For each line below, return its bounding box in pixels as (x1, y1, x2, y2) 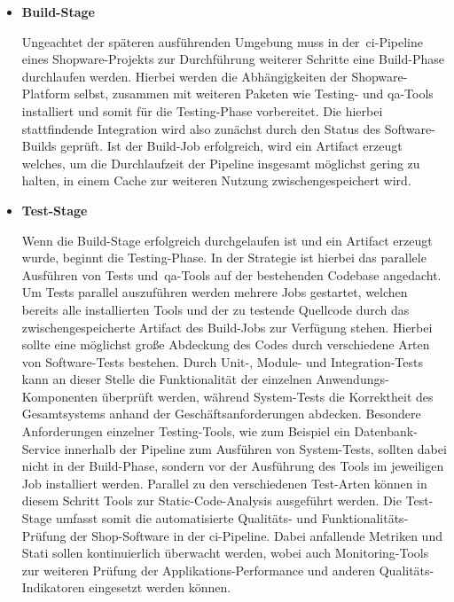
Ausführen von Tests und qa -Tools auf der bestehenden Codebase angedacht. (21, 265, 442, 284)
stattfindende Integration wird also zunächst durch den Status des (21, 119, 380, 137)
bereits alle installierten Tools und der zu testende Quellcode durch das (21, 300, 410, 318)
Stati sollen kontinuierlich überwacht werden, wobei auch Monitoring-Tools (21, 543, 429, 562)
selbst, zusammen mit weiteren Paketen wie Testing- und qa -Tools (74, 84, 434, 103)
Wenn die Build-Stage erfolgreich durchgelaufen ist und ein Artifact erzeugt (21, 231, 433, 249)
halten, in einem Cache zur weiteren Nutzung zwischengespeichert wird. (21, 171, 411, 190)
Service (21, 439, 61, 457)
